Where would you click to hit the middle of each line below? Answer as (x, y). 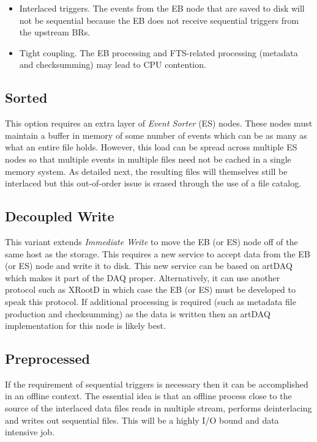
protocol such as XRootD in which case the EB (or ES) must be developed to (150, 289)
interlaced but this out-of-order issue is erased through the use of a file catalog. (153, 183)
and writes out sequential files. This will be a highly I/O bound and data (142, 420)
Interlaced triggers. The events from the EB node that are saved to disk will (162, 8)
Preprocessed (47, 359)
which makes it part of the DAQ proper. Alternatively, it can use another (143, 277)
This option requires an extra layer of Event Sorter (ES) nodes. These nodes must (159, 123)
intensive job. (30, 432)
